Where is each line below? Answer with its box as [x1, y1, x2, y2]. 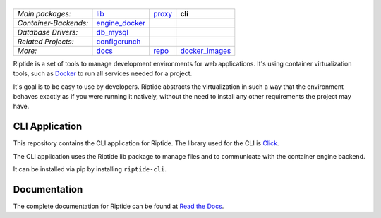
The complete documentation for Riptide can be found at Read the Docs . [13, 202, 224, 210]
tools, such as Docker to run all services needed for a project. [13, 69, 193, 78]
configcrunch [96, 36, 141, 46]
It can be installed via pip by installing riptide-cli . [13, 165, 167, 173]
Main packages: [17, 8, 71, 18]
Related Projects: [17, 36, 74, 46]
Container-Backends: [17, 18, 89, 28]
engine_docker [96, 18, 146, 28]
